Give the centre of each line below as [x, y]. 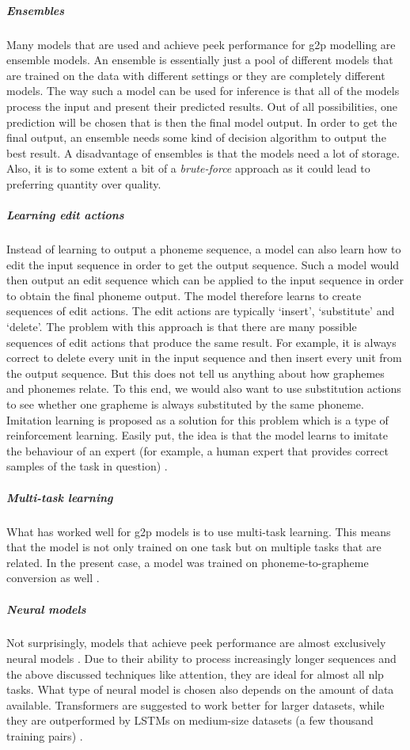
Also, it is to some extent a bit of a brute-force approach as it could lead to [188, 168]
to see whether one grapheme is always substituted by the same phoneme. [185, 404]
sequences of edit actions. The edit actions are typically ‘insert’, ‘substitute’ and [201, 311]
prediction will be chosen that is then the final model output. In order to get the [202, 122]
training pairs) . [45, 736]
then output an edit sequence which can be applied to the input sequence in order [205, 280]
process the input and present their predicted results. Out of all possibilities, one [202, 106]
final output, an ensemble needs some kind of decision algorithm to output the [196, 137]
